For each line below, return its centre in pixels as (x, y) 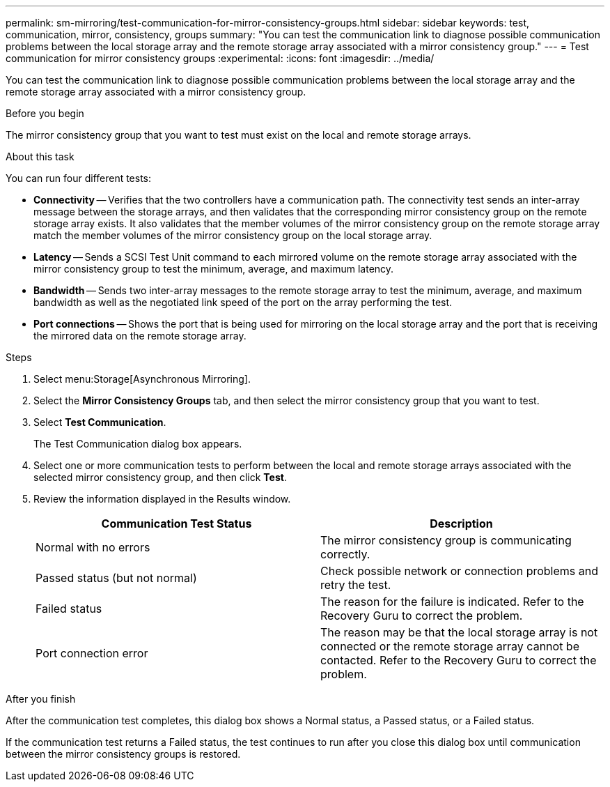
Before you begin (45, 113)
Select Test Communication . (100, 422)
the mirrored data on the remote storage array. (140, 336)
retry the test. (356, 585)
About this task (40, 156)
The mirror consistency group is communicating (446, 540)
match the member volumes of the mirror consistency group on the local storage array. (233, 235)
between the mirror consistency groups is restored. (123, 754)
